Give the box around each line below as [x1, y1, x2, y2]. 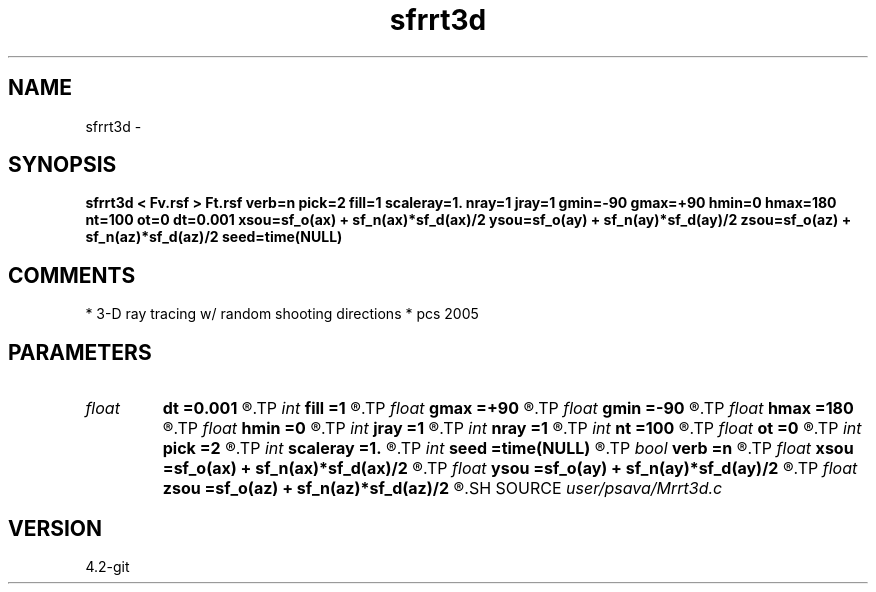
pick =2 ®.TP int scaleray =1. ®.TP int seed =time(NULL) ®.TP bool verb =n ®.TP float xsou [162, 438, 854, 459]
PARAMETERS [8, 339, 152, 365]
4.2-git [85, 557, 130, 575]
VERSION [8, 515, 103, 541]
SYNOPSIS [8, 152, 117, 178]
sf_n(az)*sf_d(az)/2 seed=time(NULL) [85, 228, 343, 246]
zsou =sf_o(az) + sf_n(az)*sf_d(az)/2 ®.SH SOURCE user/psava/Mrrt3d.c [162, 478, 723, 499]
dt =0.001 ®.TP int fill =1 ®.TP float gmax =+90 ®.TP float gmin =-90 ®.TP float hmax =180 [162, 398, 854, 419]
